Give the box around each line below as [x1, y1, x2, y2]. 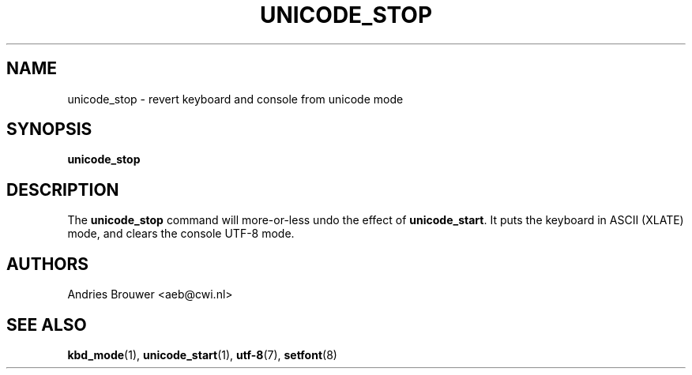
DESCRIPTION [6, 179, 119, 200]
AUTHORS [6, 253, 89, 274]
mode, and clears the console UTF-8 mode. [67, 227, 295, 241]
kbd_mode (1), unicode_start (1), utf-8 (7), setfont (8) [67, 347, 337, 362]
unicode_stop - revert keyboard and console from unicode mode [67, 92, 404, 106]
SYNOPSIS [6, 119, 92, 140]
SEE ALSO [6, 314, 87, 335]
